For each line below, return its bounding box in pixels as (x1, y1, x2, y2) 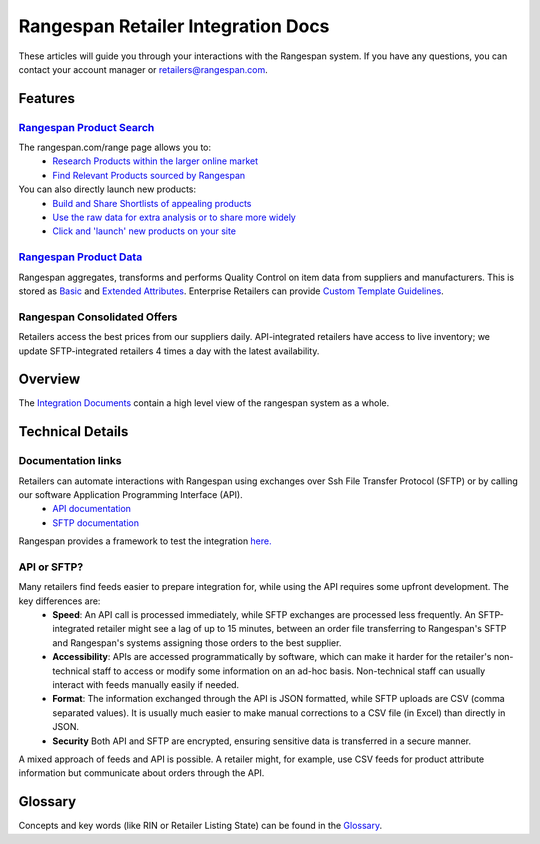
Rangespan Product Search (18, 120, 155, 134)
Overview (18, 371, 81, 388)
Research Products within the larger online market (52, 155, 259, 167)
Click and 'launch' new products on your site (52, 225, 237, 237)
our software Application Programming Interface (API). (18, 488, 244, 500)
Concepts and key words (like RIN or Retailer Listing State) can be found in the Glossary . (18, 820, 383, 832)
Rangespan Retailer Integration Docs (18, 15, 330, 37)
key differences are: (18, 595, 101, 607)
